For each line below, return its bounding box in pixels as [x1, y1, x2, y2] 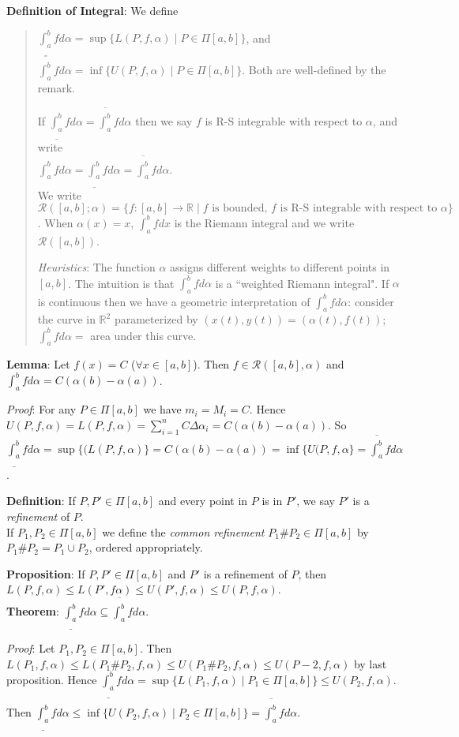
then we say [135, 112, 193, 129]
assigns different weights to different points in [170, 259, 390, 275]
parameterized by [114, 311, 198, 327]
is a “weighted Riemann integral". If [215, 275, 389, 291]
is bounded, [212, 203, 268, 215]
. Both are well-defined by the [242, 62, 386, 78]
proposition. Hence [6, 671, 97, 687]
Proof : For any [6, 401, 77, 417]
